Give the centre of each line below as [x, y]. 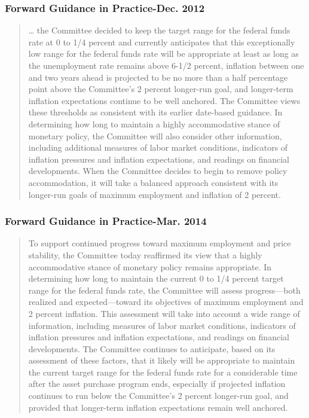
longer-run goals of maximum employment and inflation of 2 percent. [154, 194]
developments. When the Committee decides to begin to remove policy [158, 171]
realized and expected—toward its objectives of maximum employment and [166, 302]
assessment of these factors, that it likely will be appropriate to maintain [162, 360]
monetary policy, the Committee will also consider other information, [155, 135]
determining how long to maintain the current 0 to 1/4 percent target [156, 278]
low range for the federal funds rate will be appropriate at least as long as [163, 54]
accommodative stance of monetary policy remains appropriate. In [150, 266]
